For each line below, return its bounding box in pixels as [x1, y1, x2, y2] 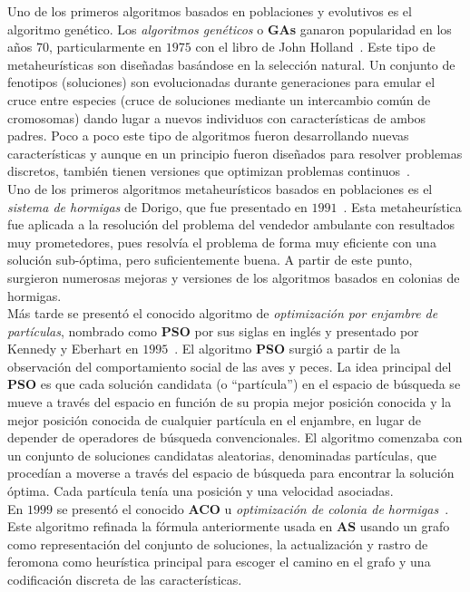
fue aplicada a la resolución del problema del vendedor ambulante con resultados [7, 215, 455, 234]
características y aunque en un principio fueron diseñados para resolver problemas [7, 143, 463, 162]
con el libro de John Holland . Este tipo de [195, 37, 436, 56]
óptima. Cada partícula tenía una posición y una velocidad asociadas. [7, 481, 394, 500]
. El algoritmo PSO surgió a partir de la [174, 339, 400, 358]
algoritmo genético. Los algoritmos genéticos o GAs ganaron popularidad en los [7, 19, 452, 38]
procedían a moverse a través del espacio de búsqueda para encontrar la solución [7, 463, 455, 482]
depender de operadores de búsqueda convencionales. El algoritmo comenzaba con [7, 428, 463, 447]
